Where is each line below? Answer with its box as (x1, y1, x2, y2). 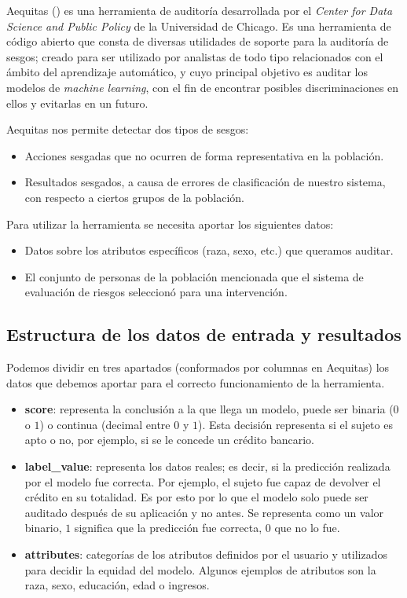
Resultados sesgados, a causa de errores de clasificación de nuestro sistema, (24, 174, 386, 190)
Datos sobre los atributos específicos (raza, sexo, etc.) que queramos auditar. (24, 242, 394, 259)
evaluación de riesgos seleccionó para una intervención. (24, 284, 288, 300)
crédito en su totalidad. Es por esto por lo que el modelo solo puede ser (24, 489, 368, 505)
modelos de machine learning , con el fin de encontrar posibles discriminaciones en (6, 79, 399, 95)
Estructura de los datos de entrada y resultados (6, 322, 401, 347)
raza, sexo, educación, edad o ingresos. (24, 577, 210, 593)
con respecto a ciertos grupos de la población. (24, 189, 244, 205)
